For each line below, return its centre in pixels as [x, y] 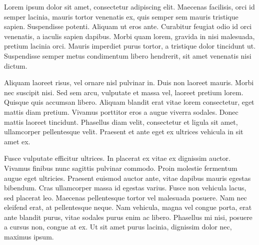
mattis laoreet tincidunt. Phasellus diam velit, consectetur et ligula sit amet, [121, 121]
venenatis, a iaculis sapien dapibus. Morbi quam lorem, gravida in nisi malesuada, [129, 36]
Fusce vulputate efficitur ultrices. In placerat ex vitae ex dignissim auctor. [117, 158]
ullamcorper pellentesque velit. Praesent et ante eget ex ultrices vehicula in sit [124, 132]
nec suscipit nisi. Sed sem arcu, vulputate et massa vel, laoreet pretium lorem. [124, 92]
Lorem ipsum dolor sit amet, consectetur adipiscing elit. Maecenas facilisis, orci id [129, 7]
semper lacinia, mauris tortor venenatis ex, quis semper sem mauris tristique [121, 16]
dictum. [16, 65]
